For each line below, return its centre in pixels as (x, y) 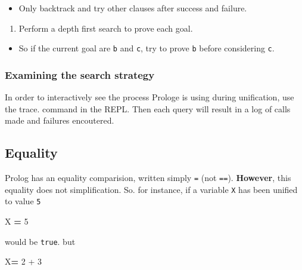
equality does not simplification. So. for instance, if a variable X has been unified (151, 189)
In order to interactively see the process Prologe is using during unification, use (150, 97)
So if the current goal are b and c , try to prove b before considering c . (147, 48)
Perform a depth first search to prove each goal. (106, 28)
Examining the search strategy (80, 74)
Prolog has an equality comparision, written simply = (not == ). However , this (148, 178)
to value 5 (23, 201)
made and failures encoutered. (60, 120)
